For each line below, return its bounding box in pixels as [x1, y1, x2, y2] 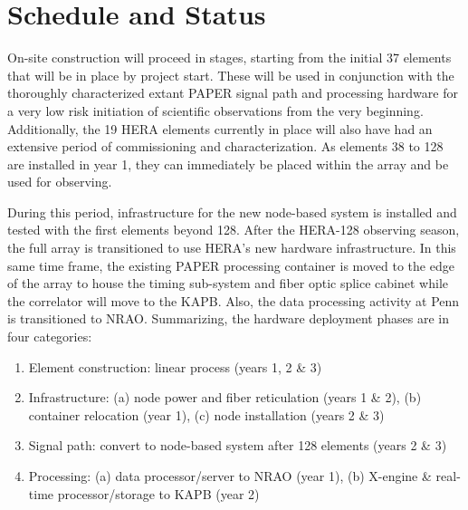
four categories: [7, 327, 92, 346]
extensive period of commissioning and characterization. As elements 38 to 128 [7, 137, 444, 156]
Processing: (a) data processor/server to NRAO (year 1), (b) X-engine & [28, 467, 432, 485]
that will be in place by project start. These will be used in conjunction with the [7, 65, 454, 84]
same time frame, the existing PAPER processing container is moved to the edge [7, 255, 454, 274]
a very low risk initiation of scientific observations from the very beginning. [7, 101, 424, 120]
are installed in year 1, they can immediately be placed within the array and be [7, 154, 449, 173]
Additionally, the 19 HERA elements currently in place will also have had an [7, 119, 433, 138]
